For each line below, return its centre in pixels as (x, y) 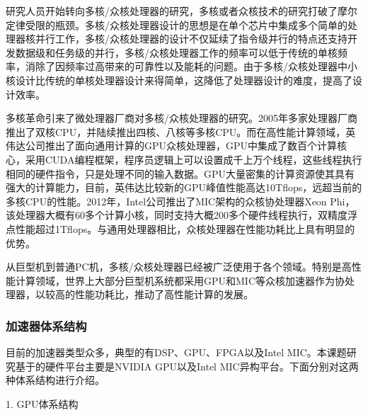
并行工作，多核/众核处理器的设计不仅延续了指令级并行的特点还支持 (191, 39)
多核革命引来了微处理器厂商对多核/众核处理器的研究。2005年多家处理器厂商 (182, 118)
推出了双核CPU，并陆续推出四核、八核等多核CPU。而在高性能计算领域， (176, 131)
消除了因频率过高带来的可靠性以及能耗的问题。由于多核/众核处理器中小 (191, 66)
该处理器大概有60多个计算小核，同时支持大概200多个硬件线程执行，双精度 (177, 215)
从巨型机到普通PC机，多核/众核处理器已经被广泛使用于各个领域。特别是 (174, 267)
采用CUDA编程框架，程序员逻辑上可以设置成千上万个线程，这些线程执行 (194, 159)
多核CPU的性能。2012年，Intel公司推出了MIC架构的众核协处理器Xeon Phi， (180, 201)
